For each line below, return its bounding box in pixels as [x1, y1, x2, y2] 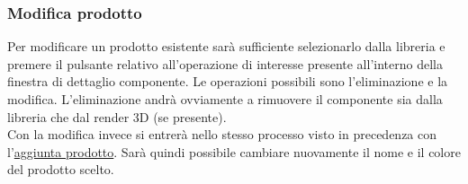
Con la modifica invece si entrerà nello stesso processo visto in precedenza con [7, 125, 437, 144]
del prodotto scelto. [7, 160, 114, 179]
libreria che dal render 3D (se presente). [7, 107, 227, 126]
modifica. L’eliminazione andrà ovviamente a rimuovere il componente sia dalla [7, 90, 443, 108]
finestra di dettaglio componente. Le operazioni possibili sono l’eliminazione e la [7, 72, 448, 91]
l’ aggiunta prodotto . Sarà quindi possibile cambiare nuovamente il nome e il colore [7, 142, 461, 161]
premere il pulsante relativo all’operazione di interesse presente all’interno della [7, 54, 443, 73]
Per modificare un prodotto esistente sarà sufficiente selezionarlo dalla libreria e [7, 37, 445, 56]
